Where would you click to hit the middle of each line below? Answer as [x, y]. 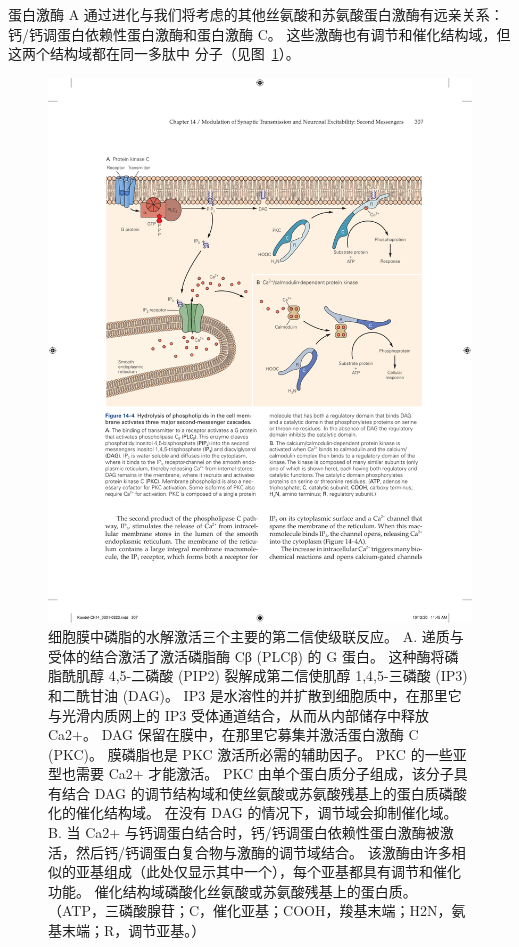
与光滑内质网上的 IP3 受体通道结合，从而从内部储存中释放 [238, 714]
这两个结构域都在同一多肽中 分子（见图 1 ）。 [154, 53]
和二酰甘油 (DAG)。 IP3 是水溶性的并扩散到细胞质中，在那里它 [255, 694]
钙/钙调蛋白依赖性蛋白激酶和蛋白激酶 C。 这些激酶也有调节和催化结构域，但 [259, 33]
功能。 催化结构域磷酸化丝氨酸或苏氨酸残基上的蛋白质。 [232, 890]
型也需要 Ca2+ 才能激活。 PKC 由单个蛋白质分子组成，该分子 [251, 773]
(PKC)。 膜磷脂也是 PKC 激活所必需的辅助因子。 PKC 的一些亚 [257, 753]
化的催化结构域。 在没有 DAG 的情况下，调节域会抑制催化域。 [253, 812]
